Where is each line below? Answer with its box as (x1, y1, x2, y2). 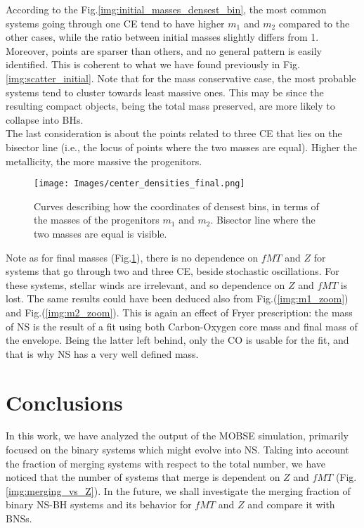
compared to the (278, 15, 350, 30)
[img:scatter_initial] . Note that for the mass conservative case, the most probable (6, 70, 356, 85)
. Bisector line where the (210, 212, 316, 227)
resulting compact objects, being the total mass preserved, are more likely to (6, 98, 335, 113)
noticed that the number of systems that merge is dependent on (6, 470, 280, 484)
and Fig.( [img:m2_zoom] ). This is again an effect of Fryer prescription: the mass (6, 304, 353, 319)
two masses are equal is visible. (34, 226, 167, 240)
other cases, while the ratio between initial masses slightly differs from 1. (6, 30, 319, 44)
